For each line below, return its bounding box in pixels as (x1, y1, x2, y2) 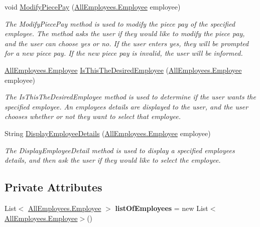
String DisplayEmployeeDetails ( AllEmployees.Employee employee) (5, 128, 211, 138)
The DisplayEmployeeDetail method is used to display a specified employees (5, 145, 235, 155)
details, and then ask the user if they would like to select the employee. (5, 155, 221, 165)
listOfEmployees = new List (115, 202, 208, 213)
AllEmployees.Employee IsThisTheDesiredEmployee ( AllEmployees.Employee (5, 64, 242, 75)
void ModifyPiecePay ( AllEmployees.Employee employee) (5, 2, 181, 12)
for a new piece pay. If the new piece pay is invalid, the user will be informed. (5, 48, 243, 58)
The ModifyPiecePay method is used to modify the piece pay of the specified (5, 18, 235, 29)
